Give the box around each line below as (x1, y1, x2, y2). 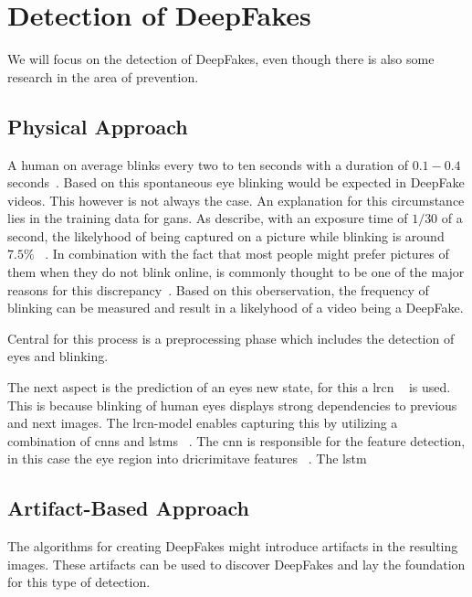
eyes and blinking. (7, 346, 109, 366)
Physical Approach (7, 112, 188, 140)
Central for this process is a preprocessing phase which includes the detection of (7, 328, 455, 347)
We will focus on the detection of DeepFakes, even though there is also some (7, 49, 435, 69)
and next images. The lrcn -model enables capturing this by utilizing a (7, 413, 398, 432)
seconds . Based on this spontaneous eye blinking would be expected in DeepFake (7, 173, 465, 192)
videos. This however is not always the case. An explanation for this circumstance (7, 190, 465, 209)
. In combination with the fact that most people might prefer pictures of (45, 244, 449, 263)
